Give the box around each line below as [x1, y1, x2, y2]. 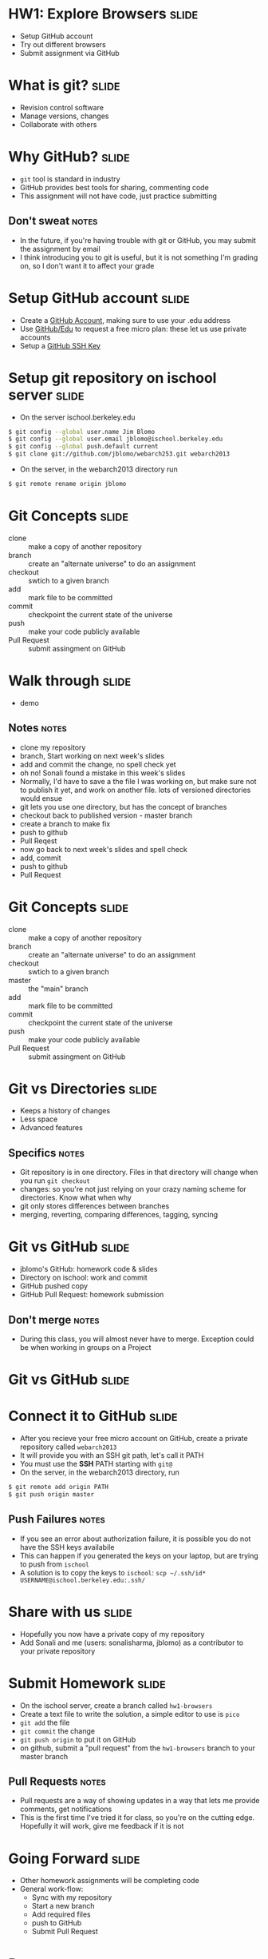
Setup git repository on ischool [8, 368, 217, 387]
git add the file [19, 1718, 70, 1727]
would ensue [19, 793, 62, 803]
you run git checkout [19, 1176, 90, 1185]
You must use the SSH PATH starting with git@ [19, 1459, 173, 1469]
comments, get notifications [19, 1804, 112, 1814]
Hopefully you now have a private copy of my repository [19, 1629, 205, 1638]
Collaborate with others [19, 119, 97, 129]
